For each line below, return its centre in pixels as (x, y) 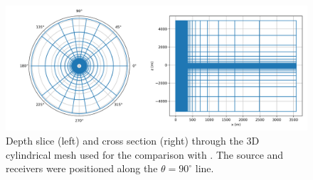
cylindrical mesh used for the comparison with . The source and (145, 154)
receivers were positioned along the (82, 168)
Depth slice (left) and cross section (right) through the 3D (133, 140)
